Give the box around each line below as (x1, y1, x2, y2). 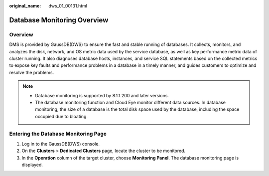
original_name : (9, 3, 41, 8)
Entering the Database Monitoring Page (9, 130, 107, 137)
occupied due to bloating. (35, 113, 88, 119)
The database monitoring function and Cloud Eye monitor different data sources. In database (35, 99, 226, 105)
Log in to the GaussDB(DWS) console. (21, 141, 100, 147)
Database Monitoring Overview (9, 15, 109, 24)
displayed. (21, 162, 43, 168)
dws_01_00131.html (48, 3, 87, 8)
